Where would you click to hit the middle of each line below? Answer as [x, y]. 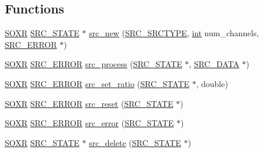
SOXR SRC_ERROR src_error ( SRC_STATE [89, 123]
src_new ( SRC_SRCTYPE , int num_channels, [174, 33]
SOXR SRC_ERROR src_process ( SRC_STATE [94, 64]
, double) [212, 83]
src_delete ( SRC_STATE [135, 142]
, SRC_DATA [214, 64]
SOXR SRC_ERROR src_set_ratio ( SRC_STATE [97, 83]
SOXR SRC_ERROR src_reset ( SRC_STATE [89, 103]
